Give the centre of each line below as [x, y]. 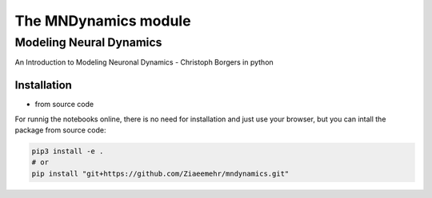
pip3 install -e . [68, 151]
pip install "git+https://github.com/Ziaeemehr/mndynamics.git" [160, 173]
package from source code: [60, 130]
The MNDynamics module [103, 21]
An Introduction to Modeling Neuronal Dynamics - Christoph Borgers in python [144, 62]
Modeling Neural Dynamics [88, 42]
